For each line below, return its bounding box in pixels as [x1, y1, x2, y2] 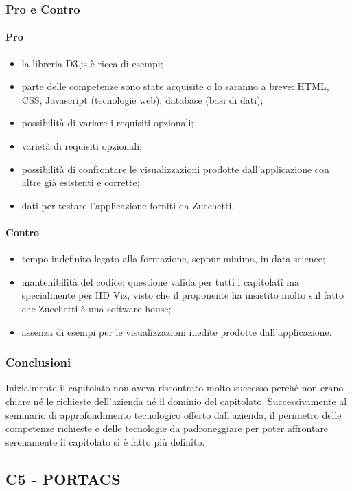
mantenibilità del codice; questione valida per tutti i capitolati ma [21, 274, 299, 288]
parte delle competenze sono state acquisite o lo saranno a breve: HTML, [21, 79, 329, 93]
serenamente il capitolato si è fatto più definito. [5, 434, 205, 448]
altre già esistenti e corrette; [21, 175, 140, 190]
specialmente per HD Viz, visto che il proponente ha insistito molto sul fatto [21, 288, 344, 302]
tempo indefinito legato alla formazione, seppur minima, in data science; [21, 251, 325, 266]
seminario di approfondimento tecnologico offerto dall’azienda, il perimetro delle [5, 407, 342, 422]
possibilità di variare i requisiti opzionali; [21, 115, 194, 130]
